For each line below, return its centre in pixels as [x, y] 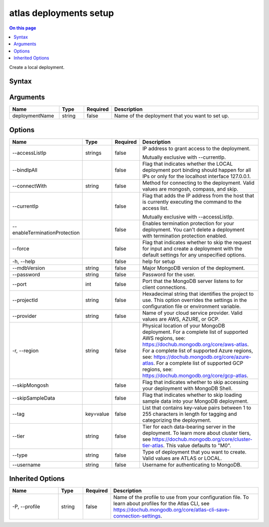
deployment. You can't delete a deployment [193, 230]
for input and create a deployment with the [192, 249]
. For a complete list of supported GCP [198, 363]
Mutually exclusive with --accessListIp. [188, 217]
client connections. [165, 287]
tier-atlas [153, 445]
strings [93, 153]
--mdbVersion [29, 268]
